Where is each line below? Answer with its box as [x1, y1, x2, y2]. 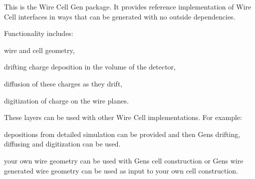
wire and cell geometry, [4, 44, 75, 55]
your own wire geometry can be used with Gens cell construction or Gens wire [4, 155, 244, 165]
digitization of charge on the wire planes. [4, 95, 129, 105]
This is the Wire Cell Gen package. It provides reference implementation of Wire [4, 1, 252, 11]
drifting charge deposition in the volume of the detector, [4, 61, 176, 72]
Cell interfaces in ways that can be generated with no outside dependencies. [4, 11, 236, 21]
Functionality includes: [4, 28, 73, 38]
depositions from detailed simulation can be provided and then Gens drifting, [4, 128, 241, 139]
